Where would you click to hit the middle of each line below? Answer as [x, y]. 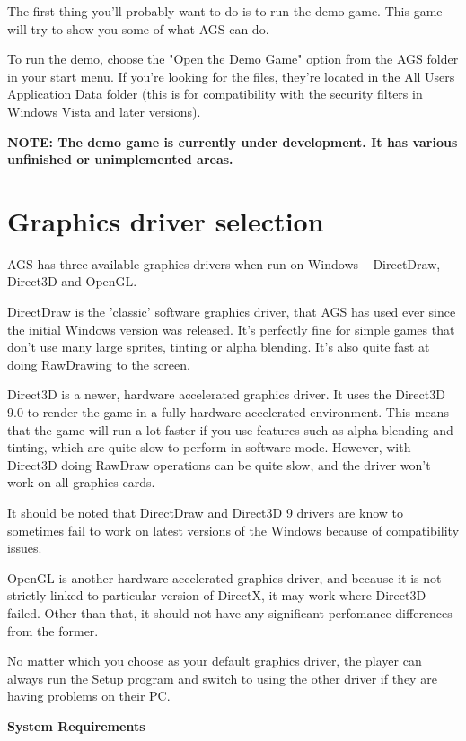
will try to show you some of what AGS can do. [138, 28]
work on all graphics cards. [81, 482]
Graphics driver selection [166, 220]
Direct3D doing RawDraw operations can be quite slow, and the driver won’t [219, 464]
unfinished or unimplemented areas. [120, 159]
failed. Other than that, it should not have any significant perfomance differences [230, 612]
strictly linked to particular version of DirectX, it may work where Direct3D [217, 595]
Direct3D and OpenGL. [72, 281]
